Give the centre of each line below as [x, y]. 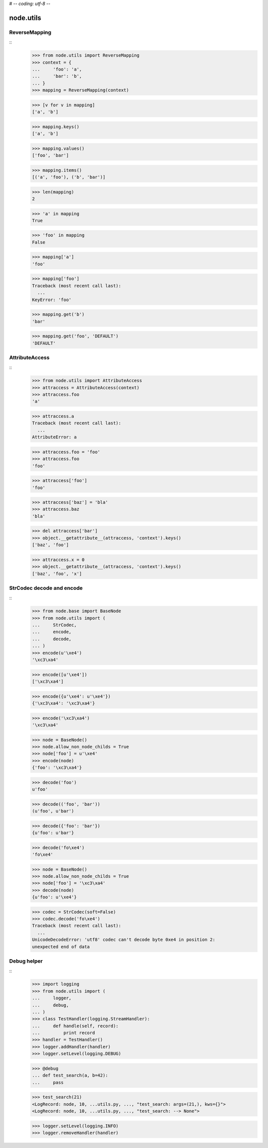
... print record [64, 1033]
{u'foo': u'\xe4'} [54, 897]
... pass [48, 1082]
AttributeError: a [54, 437]
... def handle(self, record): [75, 1026]
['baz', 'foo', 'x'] [57, 574]
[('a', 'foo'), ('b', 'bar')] [69, 177]
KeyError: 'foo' [52, 300]
